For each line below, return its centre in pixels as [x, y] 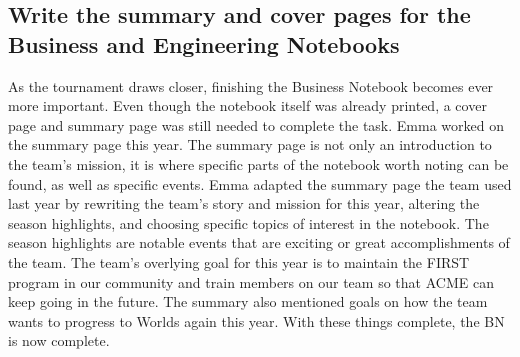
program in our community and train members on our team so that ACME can [251, 281]
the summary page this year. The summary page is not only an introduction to [250, 144]
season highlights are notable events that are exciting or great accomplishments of [259, 242]
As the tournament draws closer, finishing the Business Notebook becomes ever [251, 85]
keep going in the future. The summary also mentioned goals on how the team [248, 301]
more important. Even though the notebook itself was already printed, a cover [247, 105]
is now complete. [59, 340]
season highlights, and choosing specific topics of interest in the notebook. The [248, 222]
